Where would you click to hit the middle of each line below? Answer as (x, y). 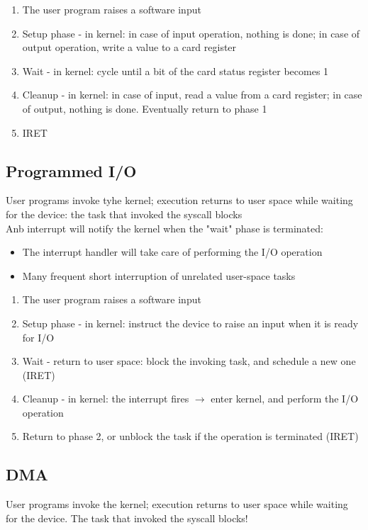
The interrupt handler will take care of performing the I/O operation (172, 252)
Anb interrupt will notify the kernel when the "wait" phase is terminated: (165, 228)
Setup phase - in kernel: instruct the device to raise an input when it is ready (190, 323)
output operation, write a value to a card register (129, 47)
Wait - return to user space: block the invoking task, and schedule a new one (189, 361)
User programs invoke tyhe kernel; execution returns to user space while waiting (179, 200)
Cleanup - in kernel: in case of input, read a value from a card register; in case (192, 95)
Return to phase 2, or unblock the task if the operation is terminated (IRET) (190, 436)
